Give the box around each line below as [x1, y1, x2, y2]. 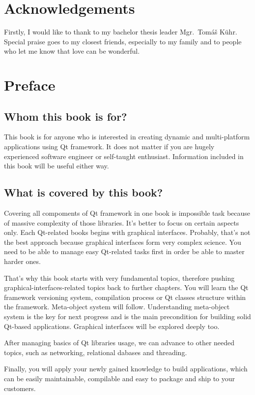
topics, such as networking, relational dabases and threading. [4, 347, 187, 357]
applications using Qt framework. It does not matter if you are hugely [4, 141, 215, 152]
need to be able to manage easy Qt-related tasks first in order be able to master [4, 246, 245, 257]
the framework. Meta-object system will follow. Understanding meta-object [4, 301, 230, 312]
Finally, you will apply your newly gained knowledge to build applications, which [4, 363, 248, 374]
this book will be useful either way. [4, 161, 109, 171]
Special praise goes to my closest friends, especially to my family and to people [4, 36, 242, 46]
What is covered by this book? [4, 185, 163, 200]
